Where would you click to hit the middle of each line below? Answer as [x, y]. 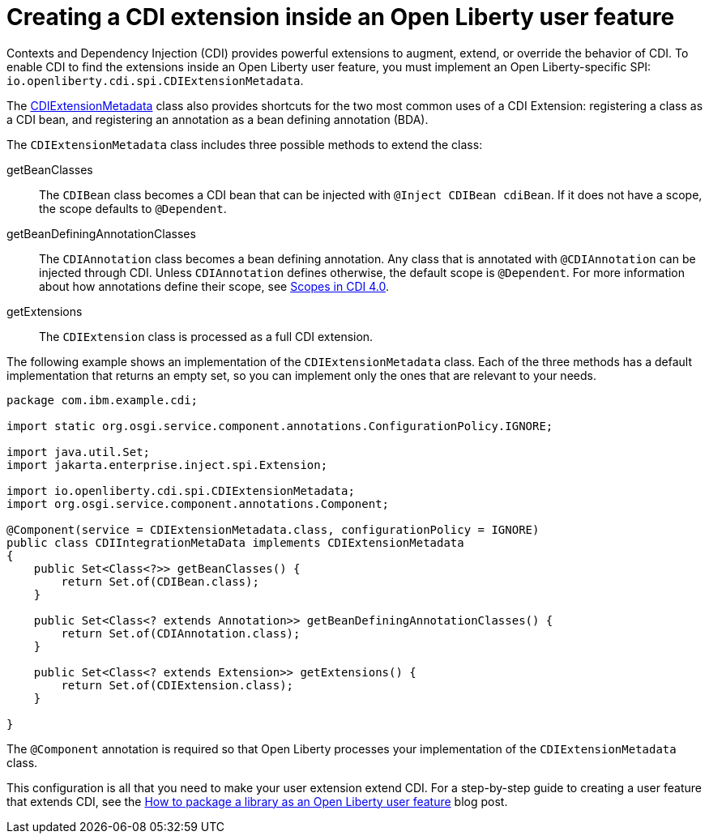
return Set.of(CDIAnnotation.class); [181, 633]
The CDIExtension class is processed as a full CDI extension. [206, 336]
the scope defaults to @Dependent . [133, 208]
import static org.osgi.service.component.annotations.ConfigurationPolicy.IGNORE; [280, 426]
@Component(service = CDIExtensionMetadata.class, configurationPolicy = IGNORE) [273, 529]
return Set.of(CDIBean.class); [160, 581]
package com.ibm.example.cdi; [103, 400]
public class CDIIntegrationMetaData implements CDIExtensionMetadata [235, 542]
